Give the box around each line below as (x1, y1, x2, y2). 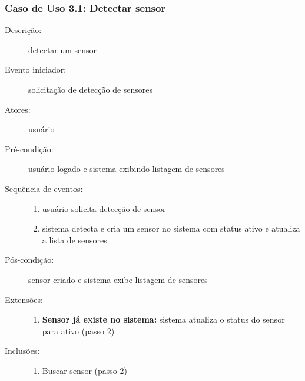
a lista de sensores (42, 233, 107, 246)
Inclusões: (5, 344, 40, 357)
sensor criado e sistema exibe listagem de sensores (28, 273, 208, 285)
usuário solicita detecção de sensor (42, 202, 166, 214)
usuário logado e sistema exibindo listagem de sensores (28, 162, 225, 175)
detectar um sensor (28, 43, 97, 56)
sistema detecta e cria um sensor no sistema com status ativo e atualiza (42, 222, 300, 235)
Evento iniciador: (5, 63, 67, 76)
